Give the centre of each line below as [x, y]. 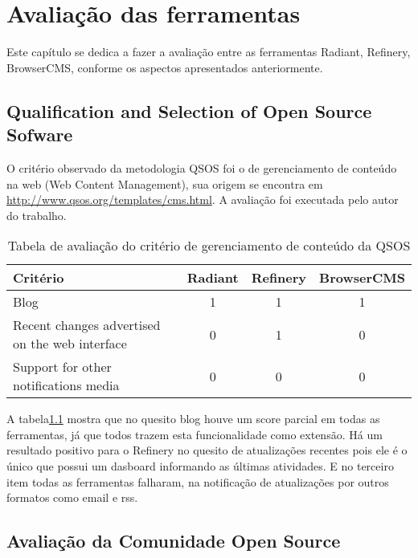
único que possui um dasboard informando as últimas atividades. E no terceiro [200, 466]
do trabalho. [37, 215]
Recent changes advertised [87, 325]
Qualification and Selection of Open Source [189, 110]
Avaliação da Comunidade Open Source [174, 541]
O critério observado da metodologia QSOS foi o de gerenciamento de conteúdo [202, 167]
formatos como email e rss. [72, 497]
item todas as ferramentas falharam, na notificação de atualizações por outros [198, 481]
